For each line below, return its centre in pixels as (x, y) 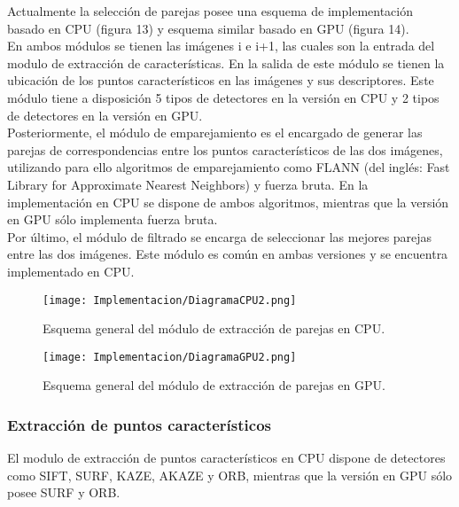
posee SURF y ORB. (64, 492)
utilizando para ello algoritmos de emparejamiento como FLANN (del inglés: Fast (229, 167)
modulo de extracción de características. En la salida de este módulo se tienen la (226, 62)
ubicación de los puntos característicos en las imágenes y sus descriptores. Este (221, 80)
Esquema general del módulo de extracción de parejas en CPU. (214, 328)
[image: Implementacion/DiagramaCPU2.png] (170, 300)
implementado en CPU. (71, 271)
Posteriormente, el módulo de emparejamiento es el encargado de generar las (215, 133)
